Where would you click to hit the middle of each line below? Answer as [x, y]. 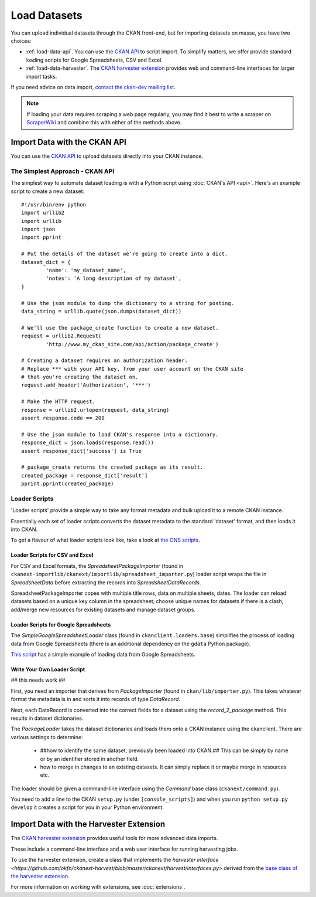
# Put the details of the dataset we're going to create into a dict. [125, 254]
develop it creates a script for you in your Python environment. [87, 807]
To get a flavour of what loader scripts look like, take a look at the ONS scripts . [105, 540]
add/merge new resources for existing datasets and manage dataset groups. [103, 610]
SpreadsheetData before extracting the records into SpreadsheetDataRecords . [106, 582]
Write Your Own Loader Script [48, 669]
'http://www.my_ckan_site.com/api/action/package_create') [132, 344]
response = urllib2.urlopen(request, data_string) [95, 410]
